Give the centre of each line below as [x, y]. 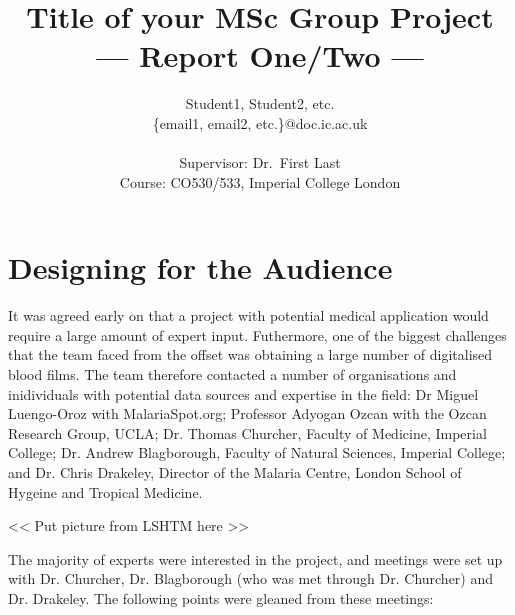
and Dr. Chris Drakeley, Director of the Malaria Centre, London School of [235, 471]
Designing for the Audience [200, 267]
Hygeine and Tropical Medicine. [105, 491]
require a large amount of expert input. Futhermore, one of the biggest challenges [257, 334]
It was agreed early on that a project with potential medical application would [248, 315]
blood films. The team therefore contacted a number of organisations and [232, 374]
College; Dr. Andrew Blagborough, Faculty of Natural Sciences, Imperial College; [257, 452]
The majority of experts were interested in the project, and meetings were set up [255, 558]
